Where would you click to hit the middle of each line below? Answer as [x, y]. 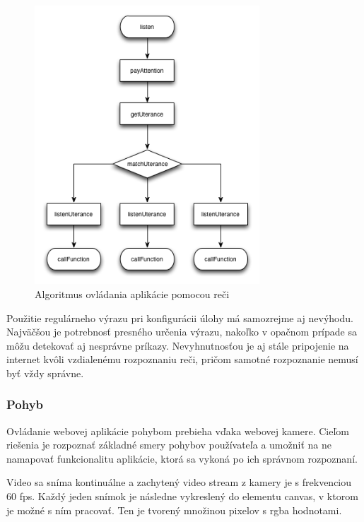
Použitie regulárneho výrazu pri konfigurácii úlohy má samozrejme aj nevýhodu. [180, 318]
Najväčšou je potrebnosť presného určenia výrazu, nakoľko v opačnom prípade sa [182, 332]
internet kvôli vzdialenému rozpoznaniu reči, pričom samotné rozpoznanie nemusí [182, 359]
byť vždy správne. [45, 373]
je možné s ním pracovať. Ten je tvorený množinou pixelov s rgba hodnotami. [174, 510]
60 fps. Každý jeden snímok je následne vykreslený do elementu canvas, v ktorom [182, 496]
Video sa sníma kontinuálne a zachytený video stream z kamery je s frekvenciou [179, 482]
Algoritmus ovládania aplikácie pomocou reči [132, 293]
